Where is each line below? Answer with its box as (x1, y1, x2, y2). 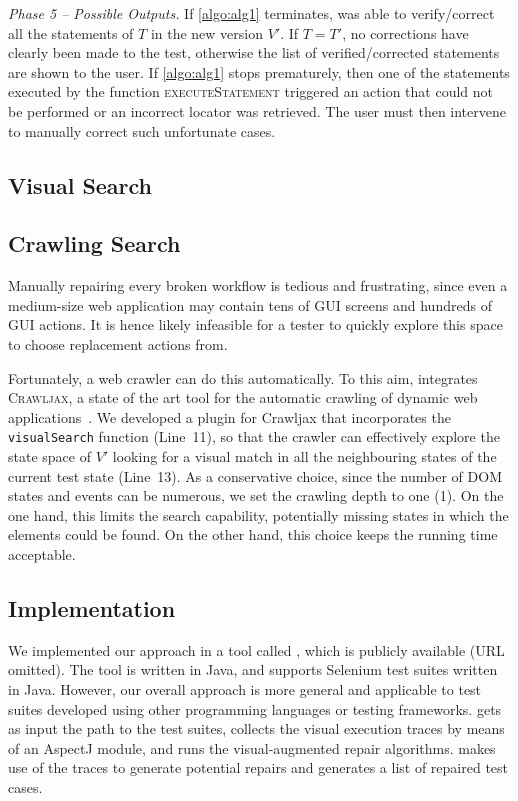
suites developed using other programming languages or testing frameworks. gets (8, 698, 502, 719)
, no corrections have (342, 22, 469, 43)
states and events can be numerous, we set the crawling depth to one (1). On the (8, 485, 504, 506)
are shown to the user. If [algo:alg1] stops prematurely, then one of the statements (8, 61, 510, 82)
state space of (8, 445, 91, 466)
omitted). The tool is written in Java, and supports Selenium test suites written (8, 659, 498, 680)
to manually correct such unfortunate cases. (8, 120, 276, 141)
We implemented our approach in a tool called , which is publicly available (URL (8, 639, 505, 660)
